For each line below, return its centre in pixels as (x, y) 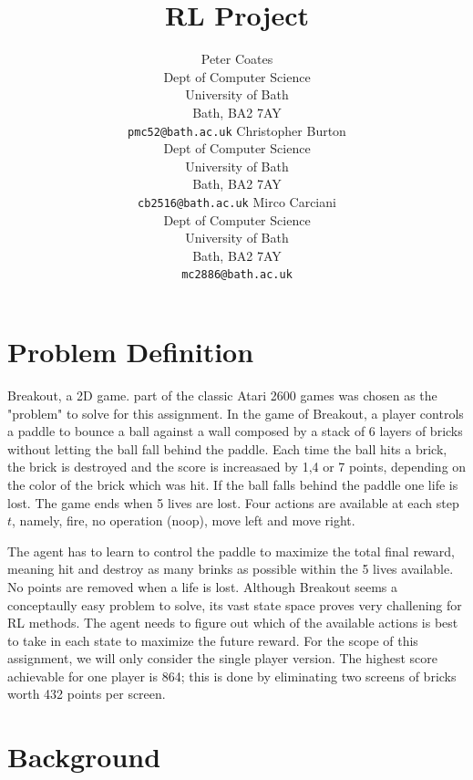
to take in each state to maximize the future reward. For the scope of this (213, 640)
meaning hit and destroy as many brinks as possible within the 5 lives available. (231, 569)
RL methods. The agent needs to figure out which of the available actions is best (233, 623)
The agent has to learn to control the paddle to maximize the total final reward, (231, 551)
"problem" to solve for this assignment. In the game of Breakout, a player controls (236, 413)
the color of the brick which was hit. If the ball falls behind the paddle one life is (233, 484)
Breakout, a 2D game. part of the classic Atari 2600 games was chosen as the (222, 395)
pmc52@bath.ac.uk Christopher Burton (237, 130)
